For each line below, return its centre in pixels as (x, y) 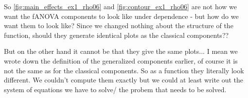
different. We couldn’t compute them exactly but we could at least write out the (124, 80)
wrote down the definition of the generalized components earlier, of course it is (121, 60)
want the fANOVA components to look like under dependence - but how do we (121, 16)
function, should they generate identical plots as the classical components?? (116, 35)
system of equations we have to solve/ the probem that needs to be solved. (115, 89)
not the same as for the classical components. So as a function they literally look (124, 70)
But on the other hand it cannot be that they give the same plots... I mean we (121, 51)
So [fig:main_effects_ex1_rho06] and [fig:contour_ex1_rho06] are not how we (120, 6)
